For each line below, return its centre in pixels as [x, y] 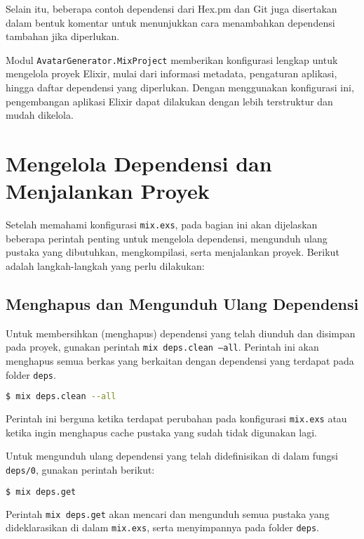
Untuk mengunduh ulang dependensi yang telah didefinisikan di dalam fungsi [172, 456]
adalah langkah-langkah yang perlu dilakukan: [105, 265]
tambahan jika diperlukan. [63, 36]
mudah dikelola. [40, 115]
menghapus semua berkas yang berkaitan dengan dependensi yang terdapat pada [180, 361]
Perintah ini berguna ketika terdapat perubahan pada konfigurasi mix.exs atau [176, 418]
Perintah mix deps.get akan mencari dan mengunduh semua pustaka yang [168, 513]
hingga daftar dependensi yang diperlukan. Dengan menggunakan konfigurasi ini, [180, 87]
